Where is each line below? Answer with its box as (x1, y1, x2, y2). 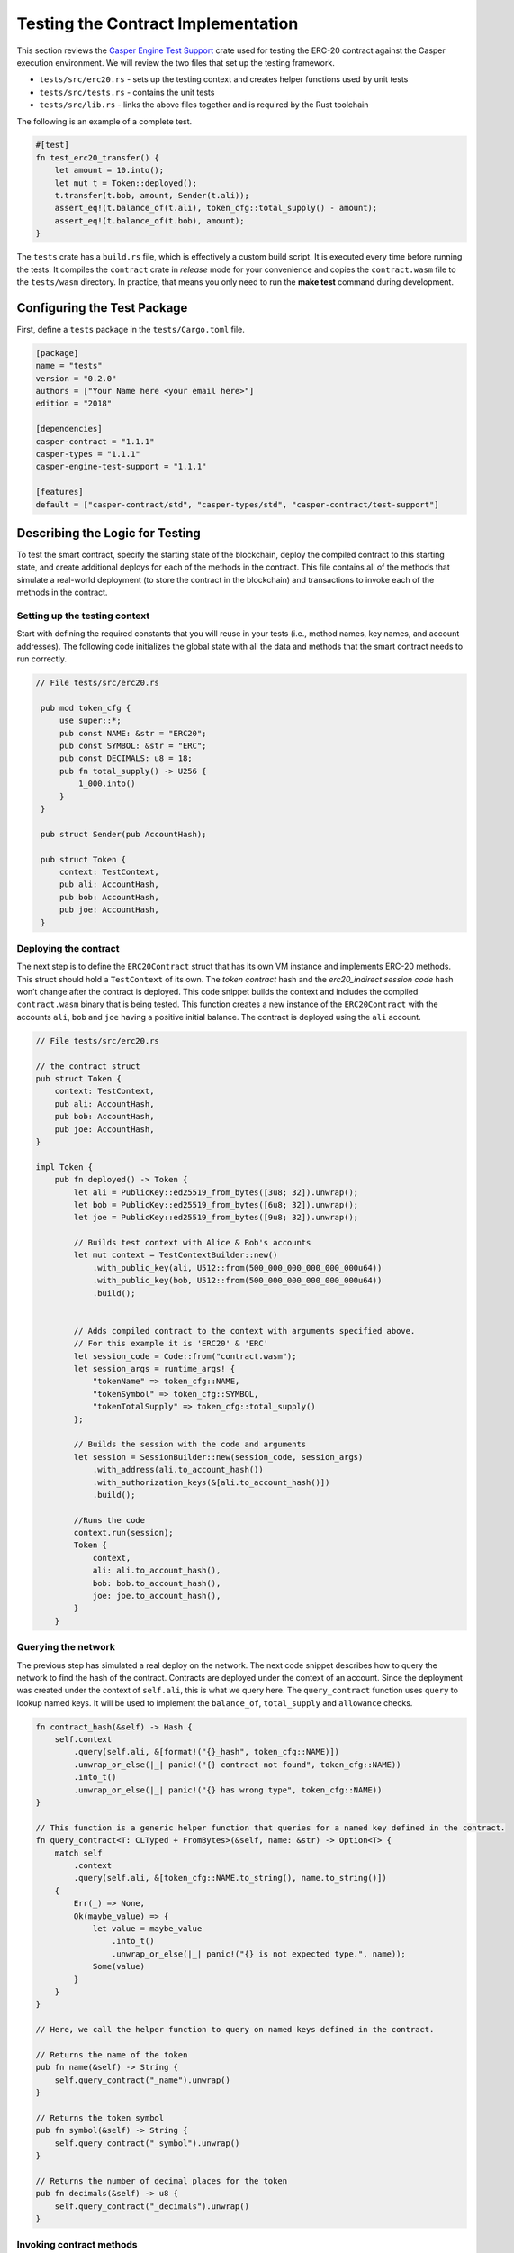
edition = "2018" (35, 398, 113, 409)
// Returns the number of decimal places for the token (35, 2175, 288, 2185)
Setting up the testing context (16, 609, 150, 622)
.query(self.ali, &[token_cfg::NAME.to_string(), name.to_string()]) (73, 1873, 387, 1884)
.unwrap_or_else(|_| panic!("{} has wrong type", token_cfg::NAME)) (73, 1784, 383, 1795)
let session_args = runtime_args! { (73, 1364, 236, 1373)
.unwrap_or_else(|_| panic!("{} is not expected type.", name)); (111, 1948, 407, 1959)
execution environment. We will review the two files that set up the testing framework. (16, 57, 335, 68)
